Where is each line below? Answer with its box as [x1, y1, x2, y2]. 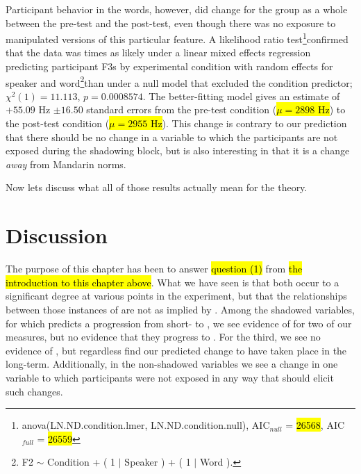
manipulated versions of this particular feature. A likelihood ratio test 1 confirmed [6, 30, 349, 46]
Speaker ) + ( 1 [124, 455, 191, 469]
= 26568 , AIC [285, 418, 345, 432]
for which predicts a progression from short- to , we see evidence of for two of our [6, 316, 352, 330]
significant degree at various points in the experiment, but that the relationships [6, 288, 347, 303]
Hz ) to [317, 102, 346, 117]
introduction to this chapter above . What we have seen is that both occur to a [6, 275, 339, 289]
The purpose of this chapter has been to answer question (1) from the [6, 261, 303, 276]
